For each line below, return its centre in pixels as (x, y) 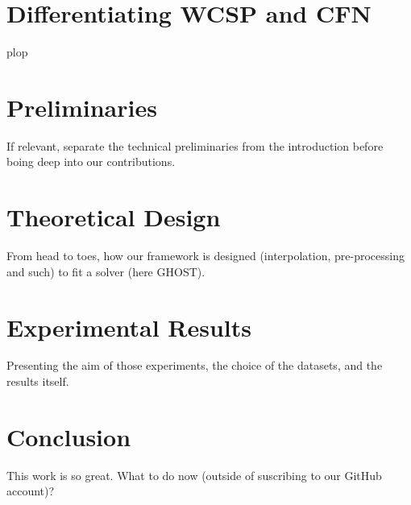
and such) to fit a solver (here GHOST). (106, 271)
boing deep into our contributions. (91, 161)
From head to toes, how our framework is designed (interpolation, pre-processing (205, 256)
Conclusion (69, 436)
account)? (31, 491)
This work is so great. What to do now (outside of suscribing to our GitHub (194, 475)
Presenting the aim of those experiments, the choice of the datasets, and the (195, 365)
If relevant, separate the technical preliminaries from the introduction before (195, 145)
